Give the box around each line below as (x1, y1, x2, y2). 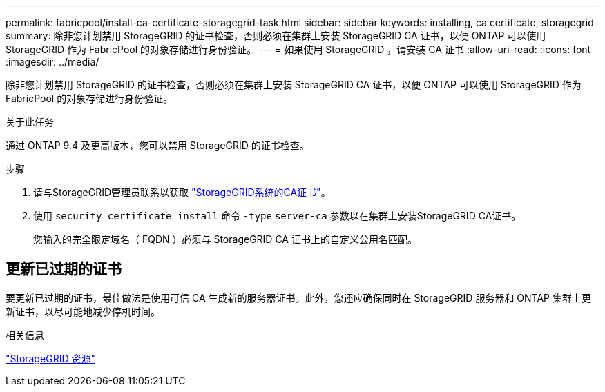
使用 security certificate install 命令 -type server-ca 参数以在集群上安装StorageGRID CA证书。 (33, 210, 521, 222)
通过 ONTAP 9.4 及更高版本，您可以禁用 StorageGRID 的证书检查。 (6, 139, 309, 151)
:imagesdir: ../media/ (6, 56, 99, 68)
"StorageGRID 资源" (6, 352, 95, 364)
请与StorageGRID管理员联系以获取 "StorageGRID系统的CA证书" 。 (33, 186, 331, 198)
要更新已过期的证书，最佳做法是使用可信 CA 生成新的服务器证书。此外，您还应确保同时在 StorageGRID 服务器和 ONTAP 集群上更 (6, 291, 591, 304)
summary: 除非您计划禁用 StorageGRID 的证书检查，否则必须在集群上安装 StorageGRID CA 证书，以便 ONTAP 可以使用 (6, 30, 546, 41)
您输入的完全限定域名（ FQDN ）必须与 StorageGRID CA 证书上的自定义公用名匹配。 (33, 233, 417, 245)
